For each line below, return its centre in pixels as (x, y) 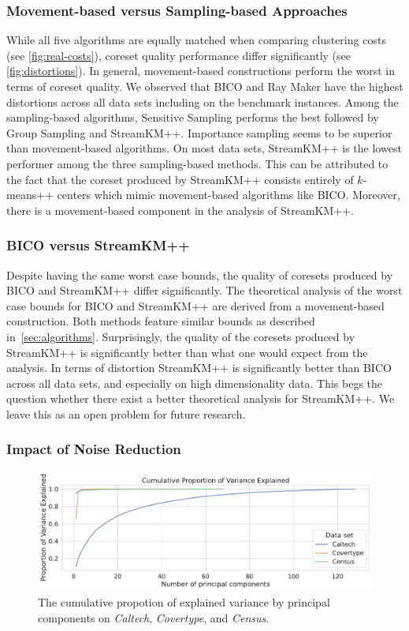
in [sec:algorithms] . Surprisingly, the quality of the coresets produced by (181, 336)
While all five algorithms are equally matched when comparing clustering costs (196, 40)
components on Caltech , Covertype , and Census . (154, 617)
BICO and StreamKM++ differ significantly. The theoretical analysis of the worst (204, 290)
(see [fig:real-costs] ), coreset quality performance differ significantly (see (178, 55)
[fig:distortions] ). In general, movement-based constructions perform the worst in (201, 71)
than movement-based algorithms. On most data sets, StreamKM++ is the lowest (204, 148)
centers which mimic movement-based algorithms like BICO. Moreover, (229, 195)
